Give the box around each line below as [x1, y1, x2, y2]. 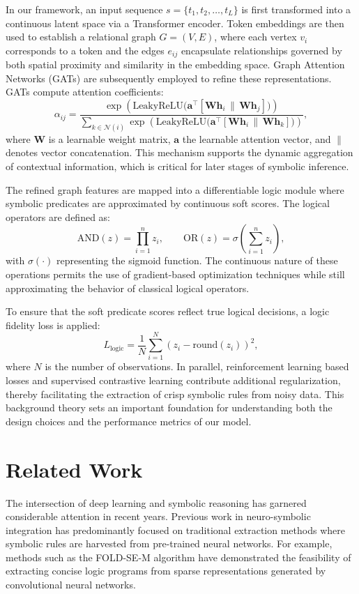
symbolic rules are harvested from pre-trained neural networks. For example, [6, 536, 333, 551]
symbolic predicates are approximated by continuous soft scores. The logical [6, 196, 330, 211]
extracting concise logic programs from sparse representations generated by [6, 563, 326, 578]
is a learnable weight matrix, [48, 131, 171, 146]
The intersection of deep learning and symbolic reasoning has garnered [6, 495, 307, 510]
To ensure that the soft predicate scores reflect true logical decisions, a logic [6, 304, 330, 319]
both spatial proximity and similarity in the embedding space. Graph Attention [6, 57, 345, 72]
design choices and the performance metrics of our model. [6, 413, 252, 428]
